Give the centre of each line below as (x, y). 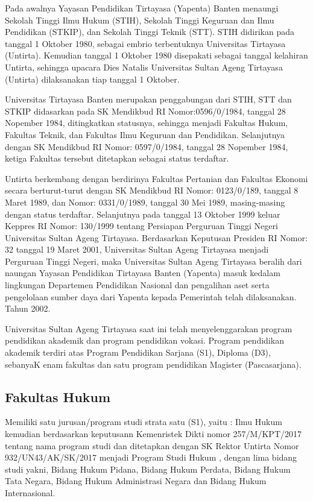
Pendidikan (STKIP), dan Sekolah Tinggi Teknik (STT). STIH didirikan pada (150, 32)
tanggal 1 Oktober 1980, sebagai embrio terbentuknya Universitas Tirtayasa (145, 43)
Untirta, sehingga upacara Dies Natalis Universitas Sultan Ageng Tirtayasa (144, 67)
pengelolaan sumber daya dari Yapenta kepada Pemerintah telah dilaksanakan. (151, 296)
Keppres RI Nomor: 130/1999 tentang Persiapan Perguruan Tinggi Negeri (141, 226)
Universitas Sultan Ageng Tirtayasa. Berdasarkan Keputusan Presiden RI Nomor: (156, 237)
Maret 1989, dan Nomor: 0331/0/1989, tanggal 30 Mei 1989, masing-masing (145, 202)
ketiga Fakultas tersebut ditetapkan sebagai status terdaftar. (117, 158)
